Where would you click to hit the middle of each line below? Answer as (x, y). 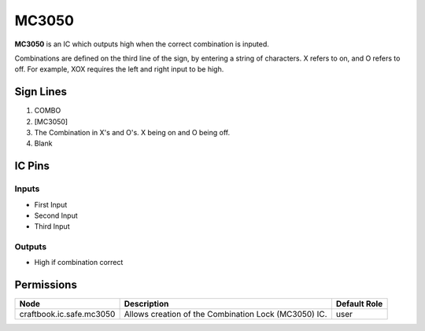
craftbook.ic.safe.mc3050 (67, 314)
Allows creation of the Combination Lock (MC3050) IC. (225, 314)
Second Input (56, 215)
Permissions (46, 285)
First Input (51, 204)
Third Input (52, 226)
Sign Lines (41, 92)
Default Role (359, 304)
